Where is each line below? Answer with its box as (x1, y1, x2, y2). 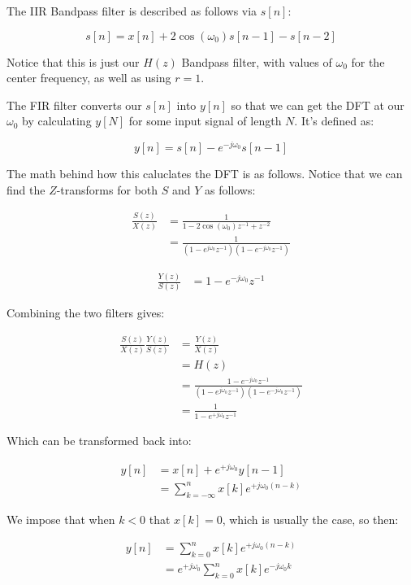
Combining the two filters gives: (6, 304, 165, 321)
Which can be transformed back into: (6, 432, 192, 448)
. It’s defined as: (294, 112, 374, 129)
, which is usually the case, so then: (222, 510, 399, 527)
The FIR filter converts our (6, 96, 142, 113)
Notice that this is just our (6, 53, 140, 70)
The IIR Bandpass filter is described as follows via (6, 2, 257, 19)
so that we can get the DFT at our (231, 96, 405, 113)
